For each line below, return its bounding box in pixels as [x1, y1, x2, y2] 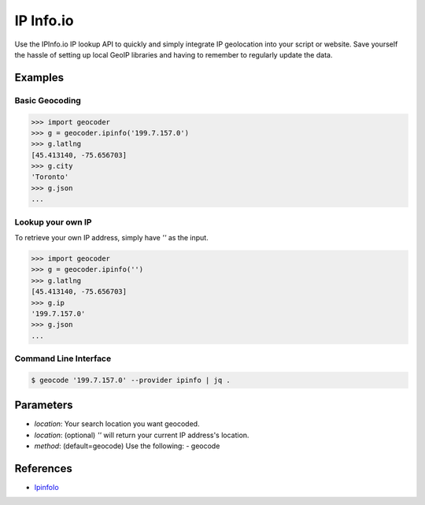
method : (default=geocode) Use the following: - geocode [34, 441, 220, 451]
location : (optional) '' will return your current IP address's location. [34, 430, 249, 440]
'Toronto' [31, 173, 69, 181]
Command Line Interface [14, 353, 112, 364]
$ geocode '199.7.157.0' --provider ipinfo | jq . [31, 375, 231, 384]
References [14, 462, 72, 475]
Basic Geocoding [14, 95, 82, 106]
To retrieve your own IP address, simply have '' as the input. [14, 232, 209, 242]
